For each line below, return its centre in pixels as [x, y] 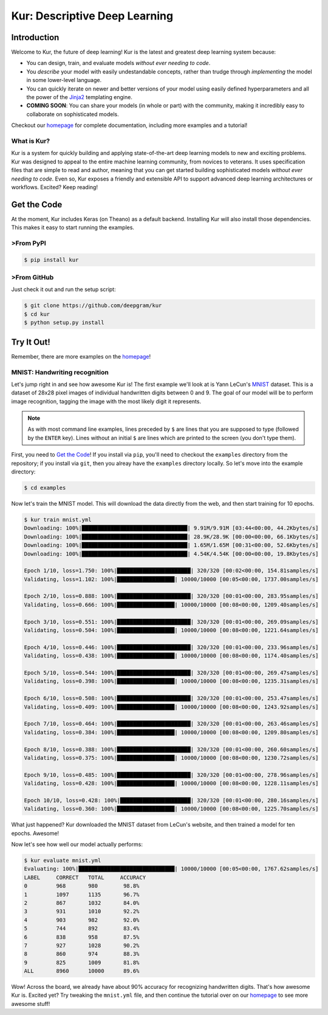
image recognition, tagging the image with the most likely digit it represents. [106, 401]
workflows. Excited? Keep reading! [55, 187]
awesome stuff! [31, 1003]
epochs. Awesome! [35, 833]
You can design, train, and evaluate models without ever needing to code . [118, 63]
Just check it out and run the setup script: [63, 289]
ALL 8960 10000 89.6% [82, 971]
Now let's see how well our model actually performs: [77, 844]
